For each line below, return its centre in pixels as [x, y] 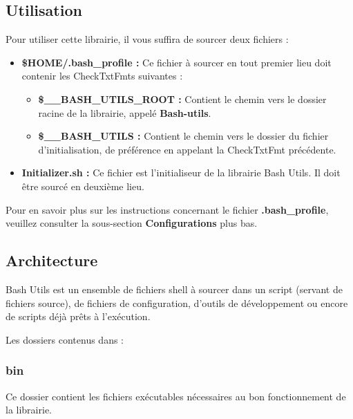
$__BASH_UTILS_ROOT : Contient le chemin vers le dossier [182, 99]
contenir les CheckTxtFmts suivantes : [102, 76]
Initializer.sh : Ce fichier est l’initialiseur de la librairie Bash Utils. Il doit [181, 173]
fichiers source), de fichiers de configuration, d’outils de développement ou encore [177, 302]
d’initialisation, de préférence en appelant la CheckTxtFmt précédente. [187, 149]
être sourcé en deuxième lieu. [83, 186]
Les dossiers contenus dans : [65, 339]
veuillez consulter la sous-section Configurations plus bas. [132, 223]
